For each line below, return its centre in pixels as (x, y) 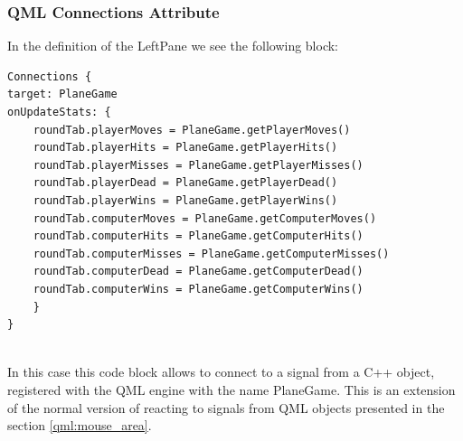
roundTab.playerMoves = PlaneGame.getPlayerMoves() (192, 130)
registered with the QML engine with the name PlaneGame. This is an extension (231, 389)
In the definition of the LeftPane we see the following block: (173, 46)
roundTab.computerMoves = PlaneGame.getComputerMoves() (205, 218)
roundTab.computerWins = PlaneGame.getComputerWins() (198, 289)
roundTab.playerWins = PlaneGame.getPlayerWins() (185, 200)
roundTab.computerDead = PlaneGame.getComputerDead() (198, 272)
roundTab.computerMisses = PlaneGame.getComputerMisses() (211, 253)
